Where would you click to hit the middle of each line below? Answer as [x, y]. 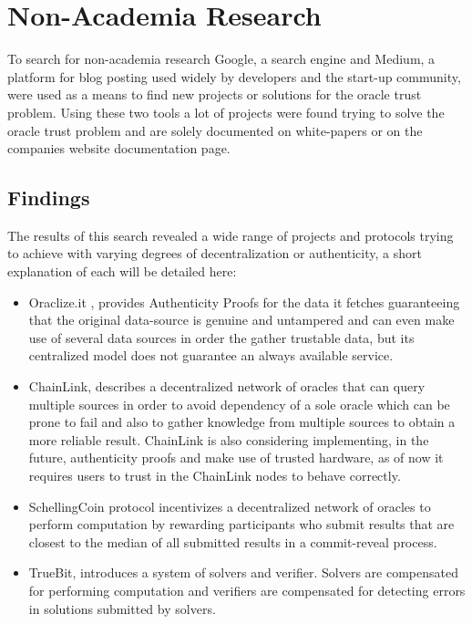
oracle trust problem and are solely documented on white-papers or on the [215, 130]
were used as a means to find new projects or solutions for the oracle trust [215, 94]
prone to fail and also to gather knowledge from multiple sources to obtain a [242, 422]
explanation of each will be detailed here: [122, 271]
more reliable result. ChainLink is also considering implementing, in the [229, 439]
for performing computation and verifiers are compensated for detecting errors [247, 590]
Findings [49, 198]
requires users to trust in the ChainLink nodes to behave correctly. [215, 476]
